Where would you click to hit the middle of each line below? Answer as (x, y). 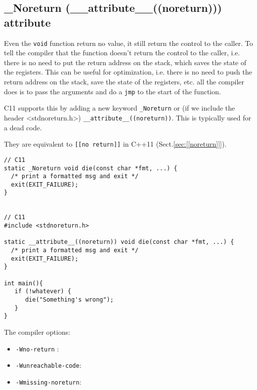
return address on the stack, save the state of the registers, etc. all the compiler (124, 82)
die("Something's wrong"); (69, 300)
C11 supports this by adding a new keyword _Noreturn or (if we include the (120, 108)
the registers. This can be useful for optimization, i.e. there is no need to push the (128, 72)
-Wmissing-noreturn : (48, 381)
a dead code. (23, 127)
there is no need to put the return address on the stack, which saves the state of (125, 62)
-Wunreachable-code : (48, 365)
